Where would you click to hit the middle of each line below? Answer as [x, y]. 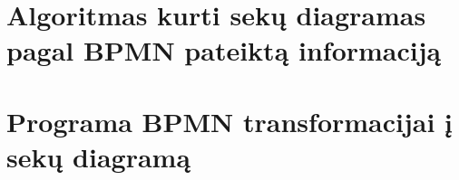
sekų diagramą [99, 156]
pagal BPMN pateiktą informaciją [224, 50]
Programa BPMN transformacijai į [230, 121]
